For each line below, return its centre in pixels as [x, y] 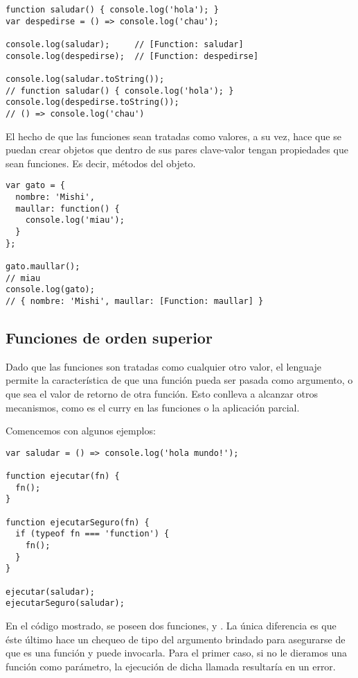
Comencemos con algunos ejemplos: [81, 431]
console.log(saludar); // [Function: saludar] [125, 44]
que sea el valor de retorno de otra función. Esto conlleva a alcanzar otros [162, 393]
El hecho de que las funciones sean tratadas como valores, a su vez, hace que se [173, 136]
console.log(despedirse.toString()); [92, 102]
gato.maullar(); [43, 266]
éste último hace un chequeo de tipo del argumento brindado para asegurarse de [176, 639]
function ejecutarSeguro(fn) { [78, 522]
